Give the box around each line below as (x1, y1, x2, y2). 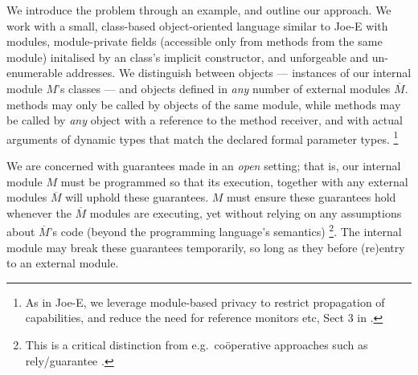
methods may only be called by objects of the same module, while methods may (6, 96, 401, 112)
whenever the (6, 204, 72, 221)
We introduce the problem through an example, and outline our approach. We (6, 2, 391, 18)
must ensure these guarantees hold (227, 189, 396, 206)
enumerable (6, 64, 63, 81)
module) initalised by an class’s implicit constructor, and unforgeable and (6, 48, 369, 65)
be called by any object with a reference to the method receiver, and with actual (6, 112, 403, 128)
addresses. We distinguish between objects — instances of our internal (66, 64, 412, 81)
